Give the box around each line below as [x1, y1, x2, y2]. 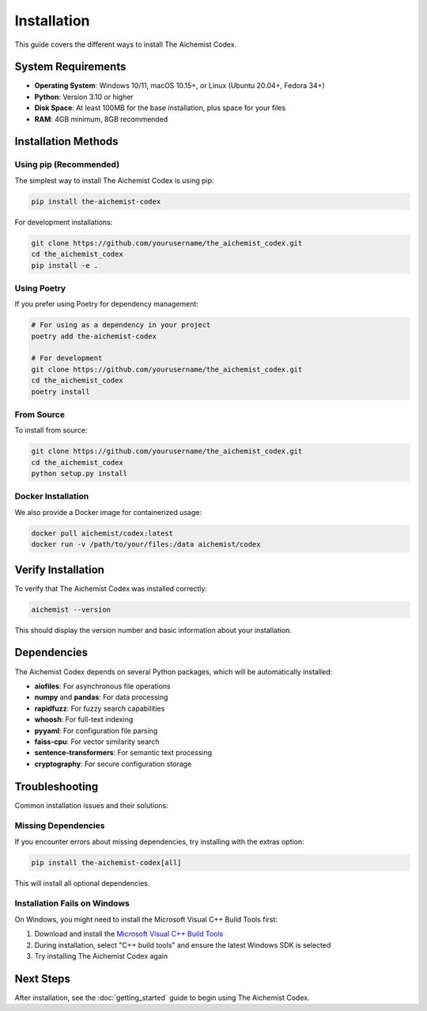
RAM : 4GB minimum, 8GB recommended [34, 114, 168, 124]
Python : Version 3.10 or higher [34, 92, 134, 101]
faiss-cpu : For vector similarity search [34, 737, 160, 746]
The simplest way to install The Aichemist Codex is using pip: [14, 175, 214, 185]
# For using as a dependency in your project [31, 321, 211, 330]
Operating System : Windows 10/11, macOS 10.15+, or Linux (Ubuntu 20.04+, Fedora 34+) [34, 81, 326, 90]
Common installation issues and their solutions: [14, 800, 169, 810]
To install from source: [14, 425, 88, 435]
